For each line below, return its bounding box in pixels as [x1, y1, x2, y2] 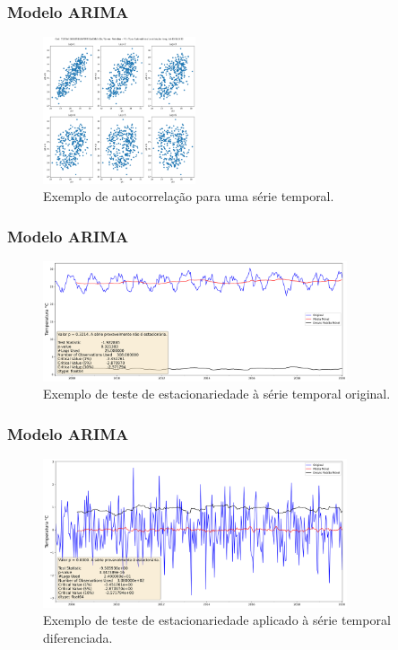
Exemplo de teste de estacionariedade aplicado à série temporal [43, 610, 391, 629]
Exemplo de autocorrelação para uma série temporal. [43, 187, 334, 206]
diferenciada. [43, 628, 113, 646]
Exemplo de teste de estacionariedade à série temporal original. [43, 384, 391, 403]
